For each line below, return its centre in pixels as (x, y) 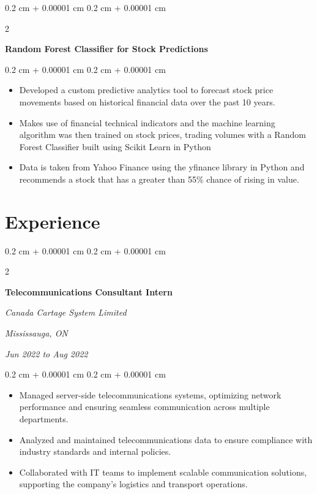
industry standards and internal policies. (95, 451)
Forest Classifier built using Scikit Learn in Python (115, 146)
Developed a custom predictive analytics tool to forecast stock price (146, 90)
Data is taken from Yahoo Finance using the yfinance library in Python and (162, 167)
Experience (53, 221)
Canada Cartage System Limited (66, 312)
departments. (44, 419)
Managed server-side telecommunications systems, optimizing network (150, 394)
